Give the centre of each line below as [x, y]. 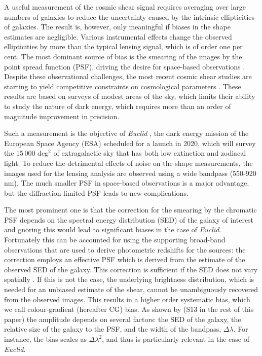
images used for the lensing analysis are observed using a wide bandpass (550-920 [130, 173]
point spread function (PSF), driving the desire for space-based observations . [125, 66]
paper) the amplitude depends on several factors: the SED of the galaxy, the [123, 319]
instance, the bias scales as [45, 339]
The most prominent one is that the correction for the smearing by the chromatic [130, 210]
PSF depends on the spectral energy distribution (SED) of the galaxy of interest [129, 219]
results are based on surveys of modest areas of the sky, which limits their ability [130, 96]
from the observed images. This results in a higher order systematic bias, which [127, 299]
